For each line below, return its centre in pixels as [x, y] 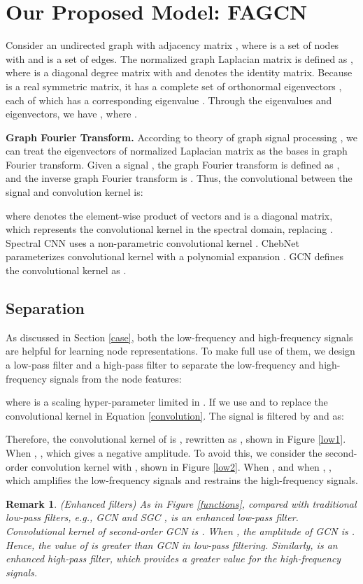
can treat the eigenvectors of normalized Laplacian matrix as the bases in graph [177, 151]
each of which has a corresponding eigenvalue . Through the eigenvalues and [169, 100]
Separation [45, 308]
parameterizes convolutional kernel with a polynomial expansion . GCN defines [175, 256]
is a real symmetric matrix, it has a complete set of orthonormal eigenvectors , [174, 86]
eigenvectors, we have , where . [71, 114]
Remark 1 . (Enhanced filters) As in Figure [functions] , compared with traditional [181, 503]
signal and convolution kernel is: [74, 192]
